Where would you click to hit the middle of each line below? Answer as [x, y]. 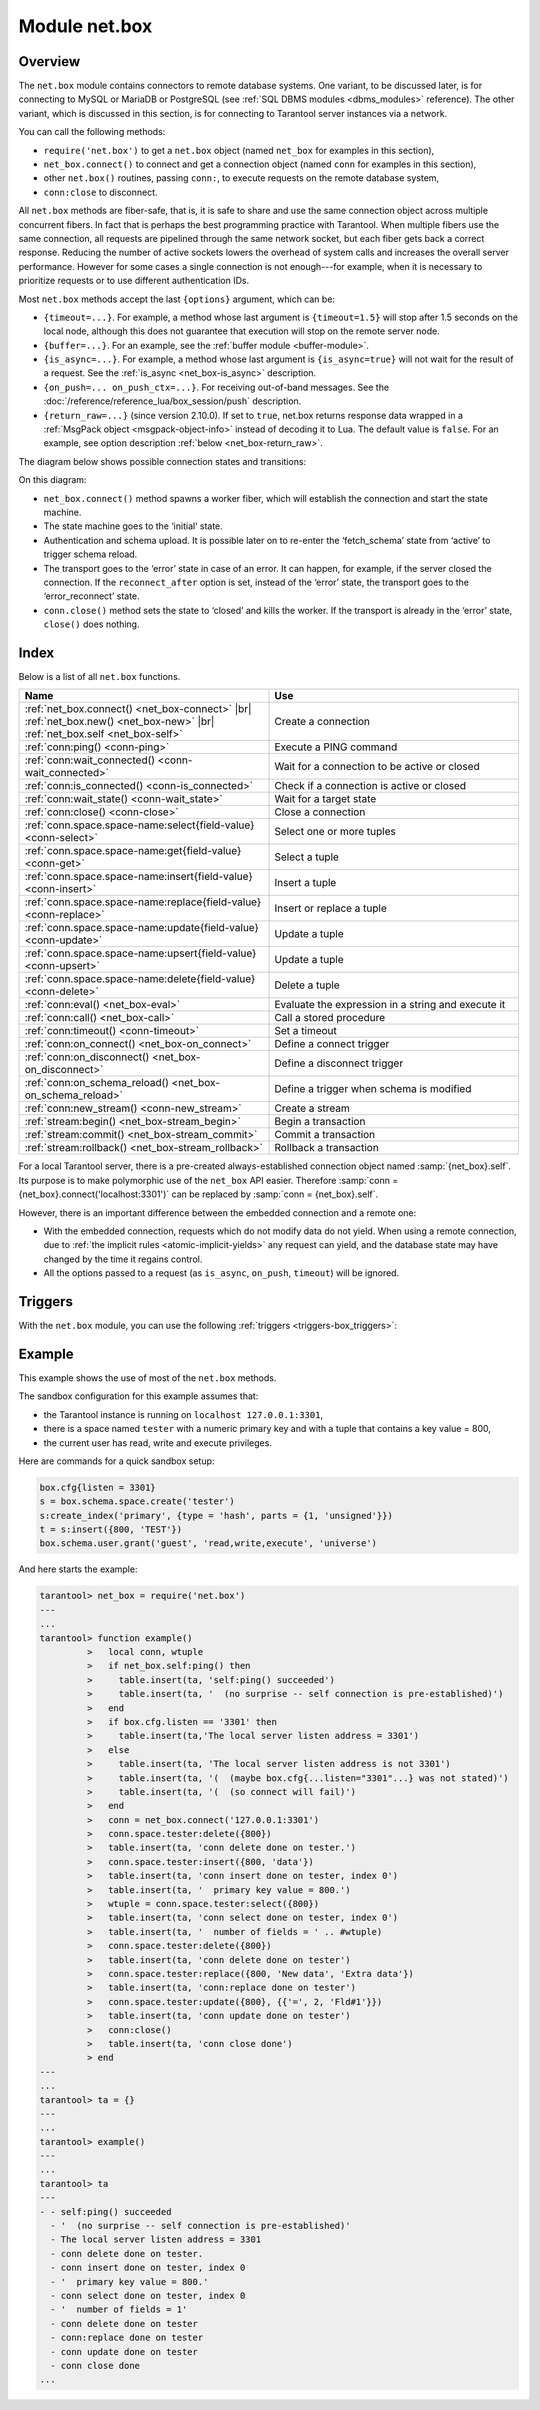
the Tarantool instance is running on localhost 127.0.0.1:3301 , [183, 1414]
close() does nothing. [91, 624]
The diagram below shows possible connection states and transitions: [162, 461]
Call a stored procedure [330, 1018]
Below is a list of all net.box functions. [99, 677]
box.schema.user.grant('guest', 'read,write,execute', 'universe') [208, 1543]
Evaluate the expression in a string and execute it [390, 1005]
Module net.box [85, 26]
